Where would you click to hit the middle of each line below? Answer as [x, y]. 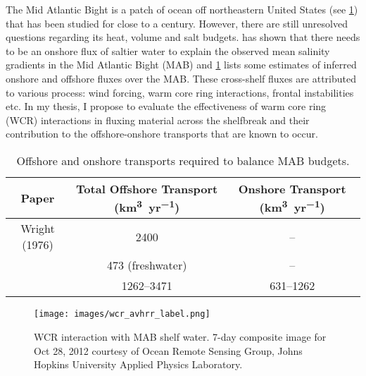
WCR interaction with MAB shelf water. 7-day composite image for [180, 336]
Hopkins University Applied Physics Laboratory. [138, 364]
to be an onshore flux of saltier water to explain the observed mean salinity [168, 50]
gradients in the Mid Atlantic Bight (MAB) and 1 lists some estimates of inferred [181, 65]
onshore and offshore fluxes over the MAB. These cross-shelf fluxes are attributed [181, 78]
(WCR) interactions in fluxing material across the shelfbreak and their [158, 120]
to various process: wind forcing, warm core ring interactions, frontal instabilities [180, 92]
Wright [38, 229]
